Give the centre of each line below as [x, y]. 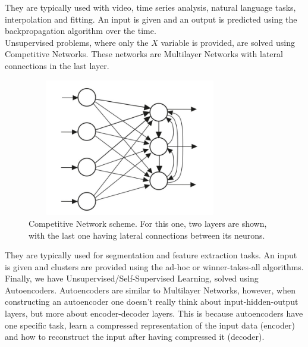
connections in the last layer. [57, 65]
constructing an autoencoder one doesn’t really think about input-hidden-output [152, 301]
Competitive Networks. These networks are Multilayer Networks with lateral [144, 54]
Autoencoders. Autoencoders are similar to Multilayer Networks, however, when [150, 290]
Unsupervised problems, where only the [77, 42]
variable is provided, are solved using [228, 42]
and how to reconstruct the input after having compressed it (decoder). [135, 337]
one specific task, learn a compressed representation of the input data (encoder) [150, 325]
